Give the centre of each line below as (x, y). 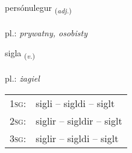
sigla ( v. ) (20, 54)
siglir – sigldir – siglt (79, 120)
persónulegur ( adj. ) (38, 8)
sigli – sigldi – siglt (75, 103)
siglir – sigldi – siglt (77, 138)
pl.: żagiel (22, 78)
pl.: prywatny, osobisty (46, 32)
